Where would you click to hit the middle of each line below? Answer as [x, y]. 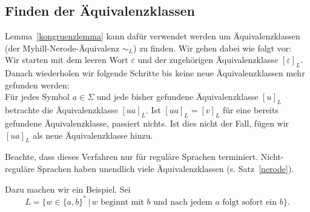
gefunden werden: [37, 84]
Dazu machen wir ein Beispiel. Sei [68, 189]
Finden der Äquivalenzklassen [100, 11]
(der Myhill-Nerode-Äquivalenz [62, 48]
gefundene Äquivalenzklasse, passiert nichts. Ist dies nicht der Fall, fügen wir [147, 123]
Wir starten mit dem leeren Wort [67, 60]
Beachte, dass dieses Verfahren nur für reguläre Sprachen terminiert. [132, 157]
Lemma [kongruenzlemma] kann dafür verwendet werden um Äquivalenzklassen [153, 36]
